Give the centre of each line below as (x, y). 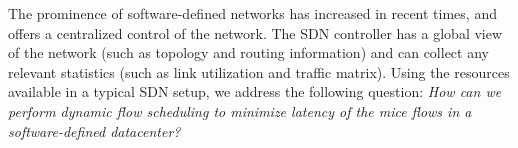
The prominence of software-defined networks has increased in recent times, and (252, 13)
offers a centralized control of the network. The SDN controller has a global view (255, 32)
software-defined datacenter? (94, 130)
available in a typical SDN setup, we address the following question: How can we (255, 91)
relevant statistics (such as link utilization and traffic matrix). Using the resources (259, 71)
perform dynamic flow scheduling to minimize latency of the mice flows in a (240, 110)
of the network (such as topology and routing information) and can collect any (248, 52)
